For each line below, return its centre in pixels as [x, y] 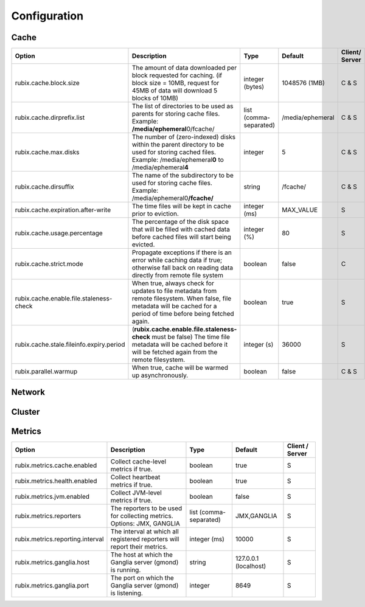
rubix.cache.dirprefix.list [50, 117]
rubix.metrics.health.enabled [56, 480]
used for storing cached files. [174, 152]
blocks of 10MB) [155, 99]
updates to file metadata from [174, 291]
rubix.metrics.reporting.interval [59, 539]
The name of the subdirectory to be [182, 175]
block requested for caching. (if [177, 75]
